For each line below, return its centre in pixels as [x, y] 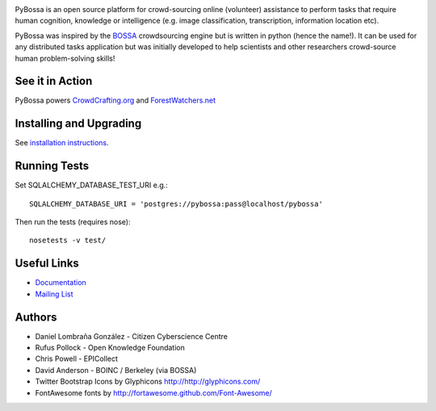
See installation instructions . [62, 143]
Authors [36, 317]
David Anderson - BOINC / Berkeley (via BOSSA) [116, 370]
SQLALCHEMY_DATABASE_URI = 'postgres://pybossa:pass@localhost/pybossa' [176, 203]
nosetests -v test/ [68, 241]
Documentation [61, 283]
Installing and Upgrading [78, 124]
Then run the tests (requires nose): [73, 222]
